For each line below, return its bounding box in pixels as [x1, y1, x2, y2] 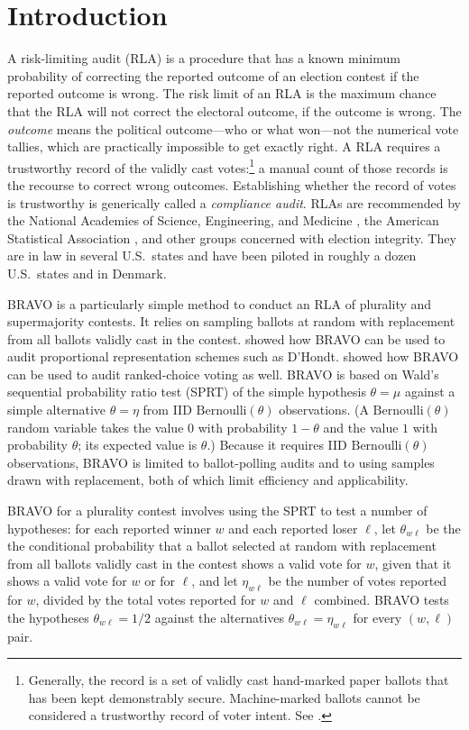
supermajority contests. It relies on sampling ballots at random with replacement [7, 312, 455, 331]
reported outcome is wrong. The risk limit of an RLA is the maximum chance [7, 84, 437, 103]
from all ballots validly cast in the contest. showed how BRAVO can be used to [7, 329, 446, 348]
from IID [143, 400, 192, 419]
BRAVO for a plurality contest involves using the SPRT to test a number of [7, 501, 428, 520]
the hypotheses [7, 607, 89, 626]
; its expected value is [78, 435, 198, 454]
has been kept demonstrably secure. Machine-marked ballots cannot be [28, 688, 420, 707]
